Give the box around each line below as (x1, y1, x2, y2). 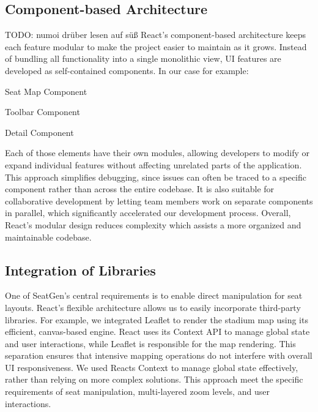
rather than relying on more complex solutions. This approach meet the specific (5, 373, 303, 386)
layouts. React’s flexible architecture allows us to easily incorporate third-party (5, 301, 301, 313)
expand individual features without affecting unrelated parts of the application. (5, 158, 302, 171)
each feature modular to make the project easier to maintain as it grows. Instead (5, 40, 307, 53)
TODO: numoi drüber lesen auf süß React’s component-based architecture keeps (5, 28, 306, 41)
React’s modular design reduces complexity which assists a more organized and (5, 218, 301, 231)
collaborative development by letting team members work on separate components (5, 194, 313, 207)
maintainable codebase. (5, 230, 92, 243)
